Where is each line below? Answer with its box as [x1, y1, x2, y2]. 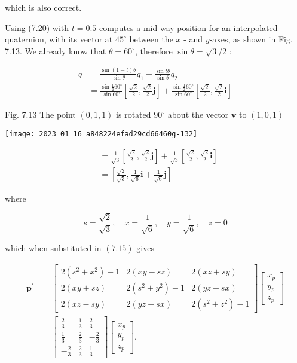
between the [129, 33, 173, 45]
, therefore [134, 44, 173, 57]
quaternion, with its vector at [5, 33, 113, 45]
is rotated [116, 108, 151, 121]
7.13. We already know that [5, 44, 106, 57]
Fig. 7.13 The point [5, 108, 76, 121]
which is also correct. [5, 1, 82, 13]
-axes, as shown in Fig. [209, 33, 293, 45]
